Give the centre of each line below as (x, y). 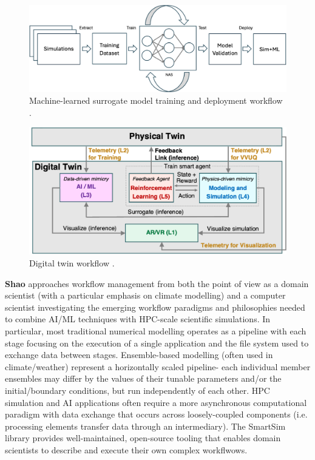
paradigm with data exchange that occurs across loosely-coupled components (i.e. (156, 414)
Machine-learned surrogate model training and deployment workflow (156, 100)
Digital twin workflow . (72, 262)
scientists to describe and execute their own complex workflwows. (126, 449)
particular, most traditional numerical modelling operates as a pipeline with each (156, 330)
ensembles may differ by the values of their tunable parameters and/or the (143, 378)
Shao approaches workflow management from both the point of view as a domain (157, 283)
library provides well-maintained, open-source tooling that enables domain (143, 438)
